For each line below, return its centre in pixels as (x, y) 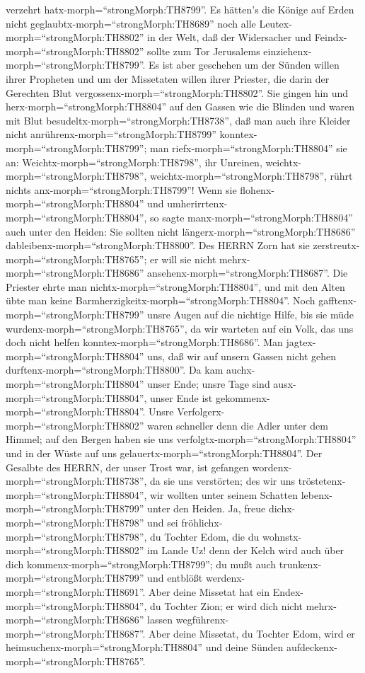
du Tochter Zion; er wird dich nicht (226, 605)
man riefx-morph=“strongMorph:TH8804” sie (249, 148)
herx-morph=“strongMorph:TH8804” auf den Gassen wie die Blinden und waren (180, 107)
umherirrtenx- (197, 203)
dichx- (282, 508)
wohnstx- (282, 536)
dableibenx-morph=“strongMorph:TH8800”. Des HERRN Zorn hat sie (158, 245)
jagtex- (301, 342)
